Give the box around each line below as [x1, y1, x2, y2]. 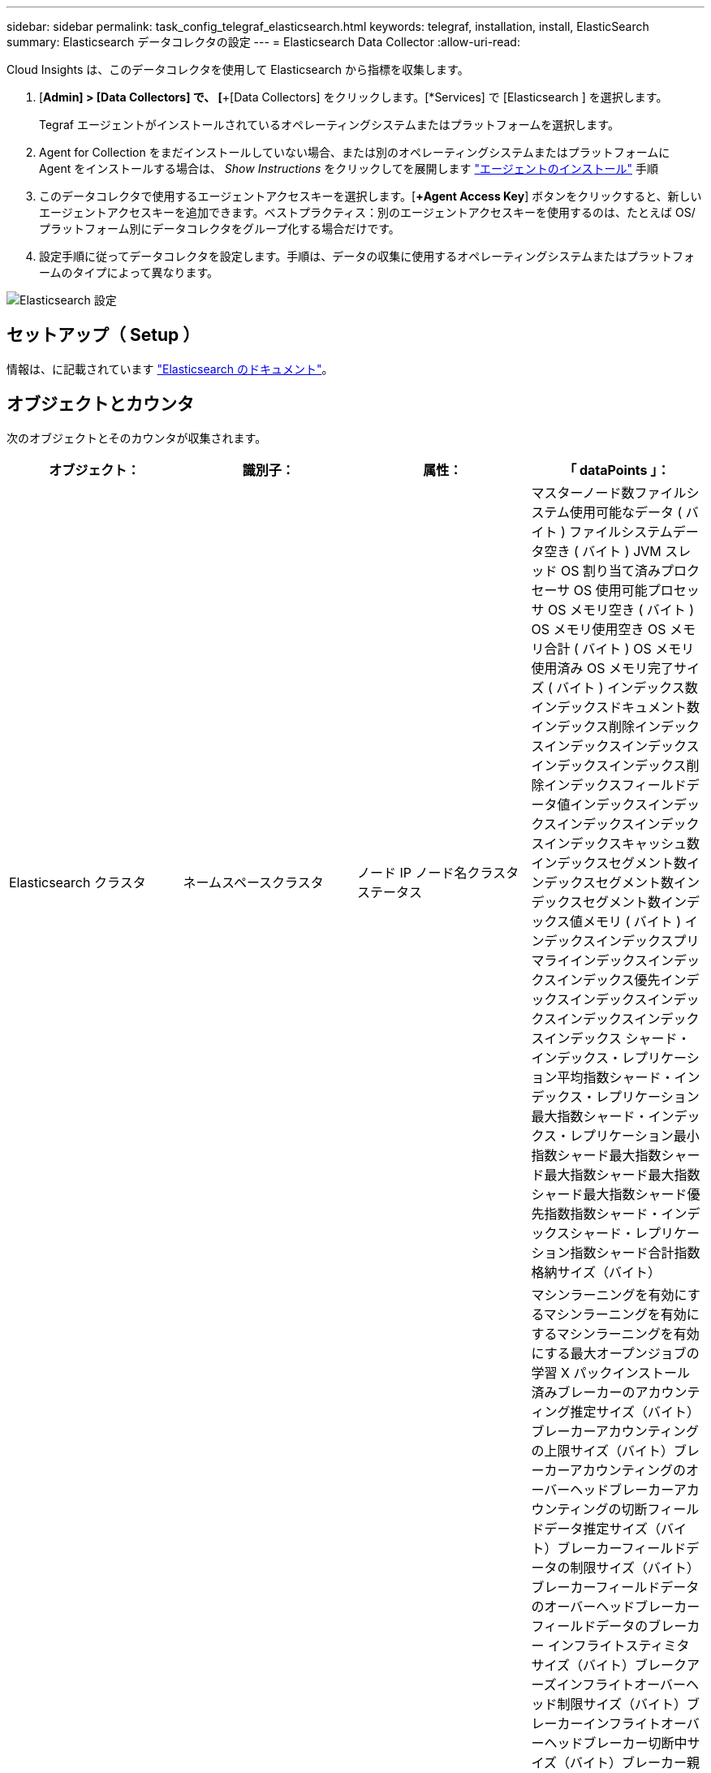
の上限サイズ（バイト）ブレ [531, 1442, 700, 1459]
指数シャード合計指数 [570, 1244, 700, 1261]
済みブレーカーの [531, 1383, 636, 1400]
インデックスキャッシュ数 [544, 835, 700, 852]
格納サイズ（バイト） [531, 1263, 661, 1280]
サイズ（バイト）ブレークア [531, 1656, 700, 1673]
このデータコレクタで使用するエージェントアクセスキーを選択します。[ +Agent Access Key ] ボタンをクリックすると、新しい [39, 189, 702, 203]
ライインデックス [544, 951, 649, 968]
